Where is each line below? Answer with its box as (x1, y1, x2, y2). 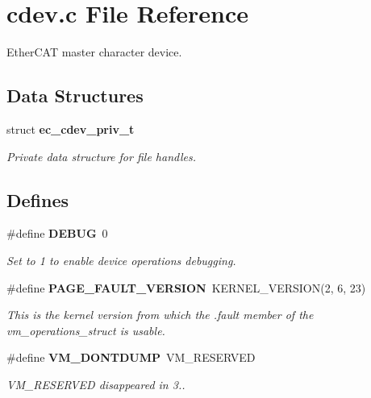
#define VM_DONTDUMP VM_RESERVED (6, 349, 256, 366)
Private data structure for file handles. (6, 147, 196, 164)
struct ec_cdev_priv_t (6, 120, 135, 137)
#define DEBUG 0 (6, 225, 108, 242)
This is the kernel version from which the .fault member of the (6, 306, 314, 323)
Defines (6, 187, 69, 212)
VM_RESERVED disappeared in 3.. (6, 375, 185, 392)
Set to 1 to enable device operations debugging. (6, 251, 236, 268)
